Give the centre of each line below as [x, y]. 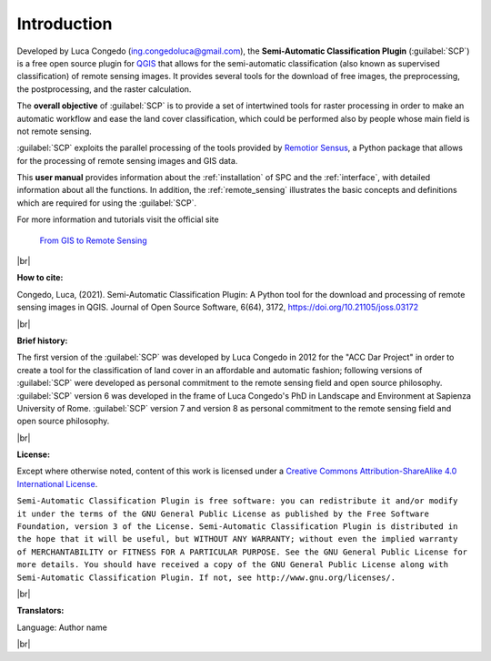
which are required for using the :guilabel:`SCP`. [107, 203]
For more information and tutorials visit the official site [118, 219]
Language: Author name [62, 627]
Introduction [65, 24]
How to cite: [40, 278]
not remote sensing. [55, 131]
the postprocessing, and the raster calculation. [104, 89]
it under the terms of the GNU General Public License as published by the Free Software [223, 514]
